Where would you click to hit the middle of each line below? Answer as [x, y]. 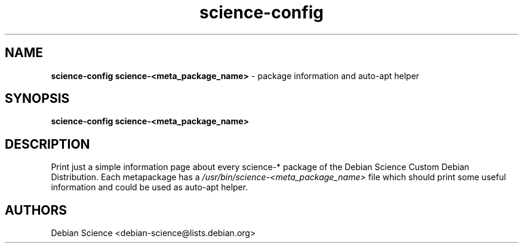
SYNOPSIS [37, 99]
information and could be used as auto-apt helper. [150, 187]
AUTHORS [36, 210]
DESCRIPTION [47, 144]
